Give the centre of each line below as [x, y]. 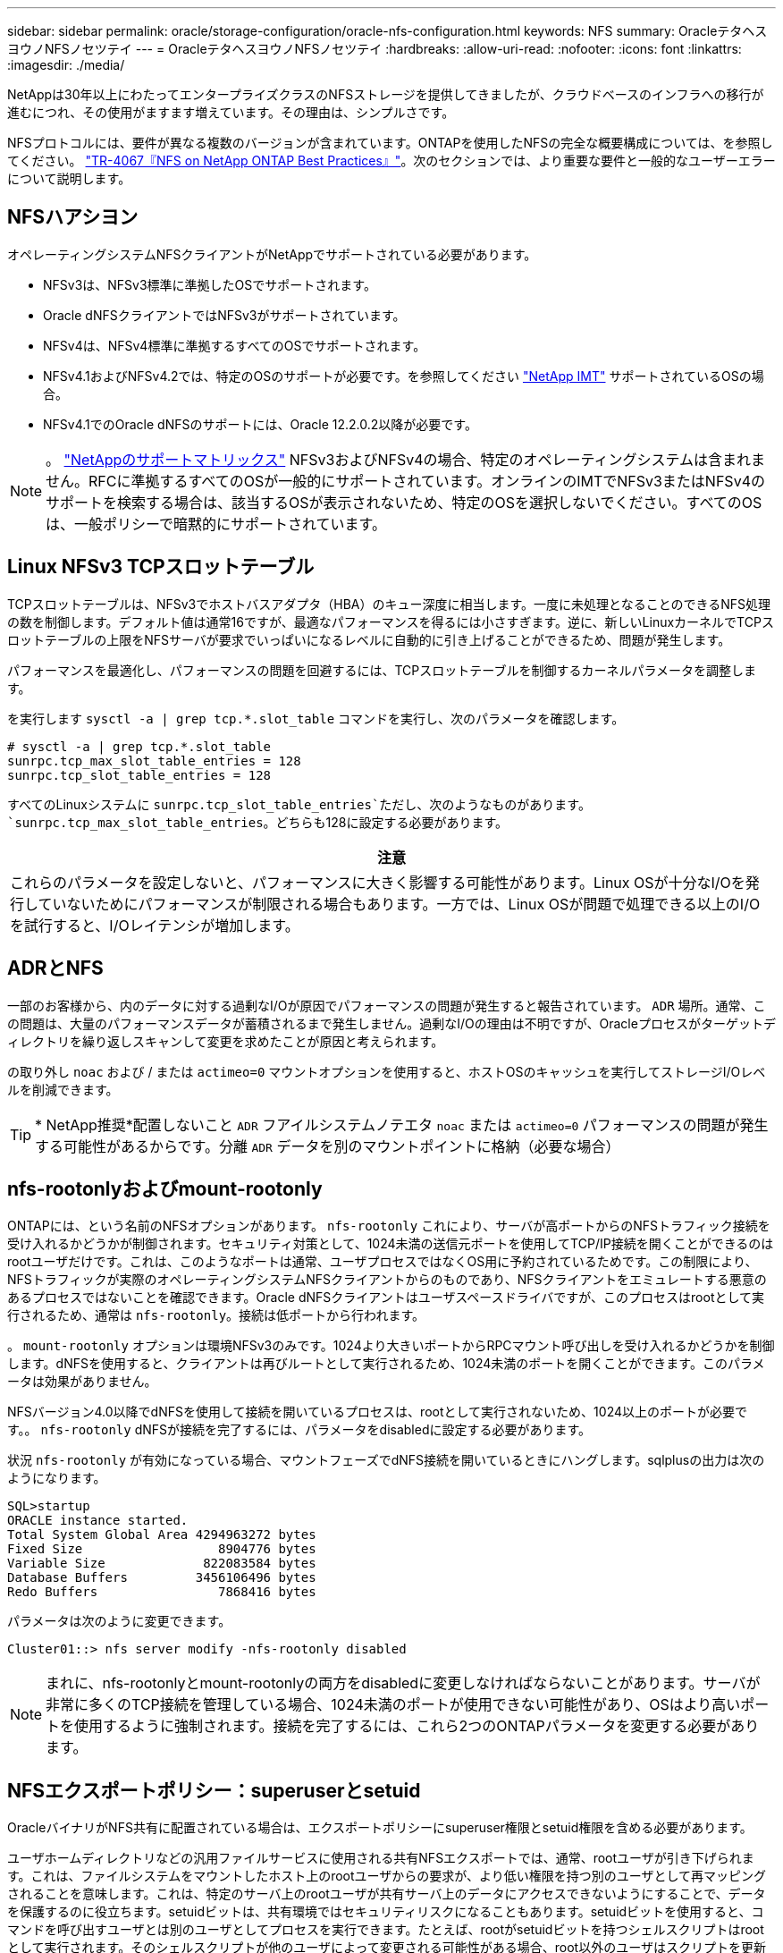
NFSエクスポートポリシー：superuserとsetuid [214, 1790]
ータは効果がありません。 [82, 1382]
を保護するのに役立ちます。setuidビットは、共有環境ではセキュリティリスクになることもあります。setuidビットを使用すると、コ [386, 1912]
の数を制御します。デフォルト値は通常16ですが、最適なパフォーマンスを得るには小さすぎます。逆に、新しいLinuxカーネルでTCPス [391, 621]
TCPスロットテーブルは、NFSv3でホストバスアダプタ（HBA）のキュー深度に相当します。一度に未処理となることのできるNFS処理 [389, 604]
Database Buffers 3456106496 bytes [162, 1578]
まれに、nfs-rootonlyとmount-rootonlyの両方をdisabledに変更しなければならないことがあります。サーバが [403, 1683]
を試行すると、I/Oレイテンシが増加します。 [155, 925]
